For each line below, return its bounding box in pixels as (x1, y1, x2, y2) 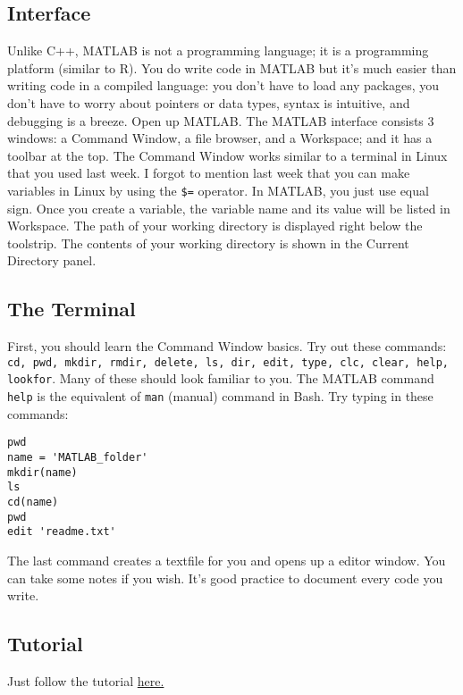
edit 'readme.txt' (7, 525, 116, 539)
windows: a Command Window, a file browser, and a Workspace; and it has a (7, 129, 433, 147)
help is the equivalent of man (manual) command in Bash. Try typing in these (7, 387, 434, 406)
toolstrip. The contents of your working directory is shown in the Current (7, 233, 409, 252)
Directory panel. (7, 251, 97, 270)
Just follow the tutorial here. (7, 671, 164, 690)
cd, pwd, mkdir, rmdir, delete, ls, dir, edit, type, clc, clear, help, (7, 356, 449, 369)
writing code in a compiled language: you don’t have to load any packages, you (7, 76, 440, 95)
